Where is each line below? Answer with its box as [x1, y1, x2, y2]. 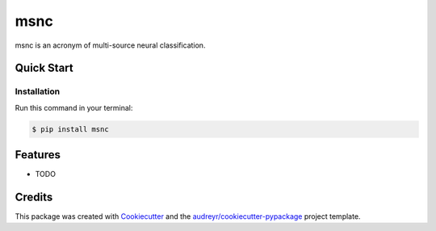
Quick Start [15, 61, 73, 75]
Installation [15, 86, 61, 97]
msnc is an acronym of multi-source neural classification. [15, 40, 206, 50]
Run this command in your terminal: [15, 103, 133, 112]
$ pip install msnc [31, 124, 109, 133]
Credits [15, 191, 53, 204]
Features [15, 148, 61, 162]
